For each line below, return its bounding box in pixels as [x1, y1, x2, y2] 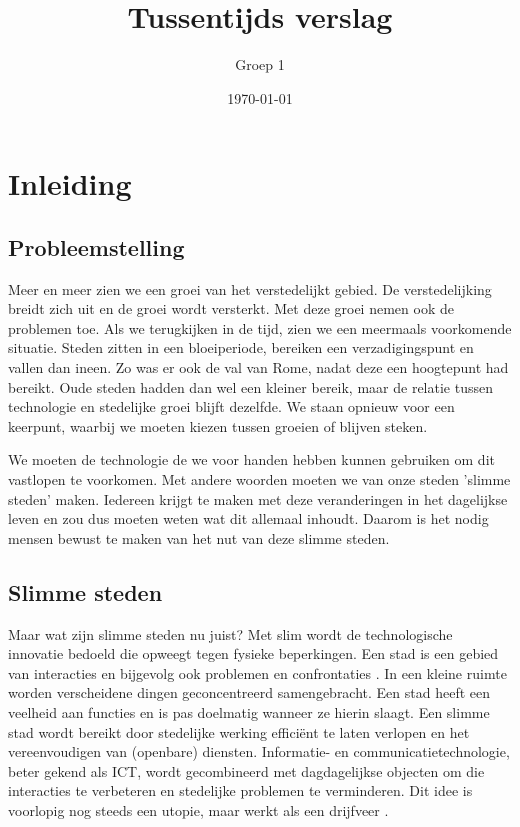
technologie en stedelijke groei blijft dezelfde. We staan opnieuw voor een [8, 396, 455, 417]
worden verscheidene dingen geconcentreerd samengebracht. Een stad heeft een [8, 682, 491, 703]
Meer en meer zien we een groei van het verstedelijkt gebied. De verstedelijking [8, 278, 492, 299]
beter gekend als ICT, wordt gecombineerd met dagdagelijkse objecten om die [8, 760, 485, 781]
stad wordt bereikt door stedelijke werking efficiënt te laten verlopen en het [8, 721, 470, 742]
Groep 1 [235, 54, 285, 75]
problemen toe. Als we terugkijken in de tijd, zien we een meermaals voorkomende [8, 317, 512, 338]
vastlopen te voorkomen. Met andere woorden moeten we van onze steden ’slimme [8, 469, 511, 490]
